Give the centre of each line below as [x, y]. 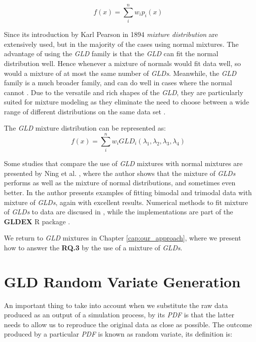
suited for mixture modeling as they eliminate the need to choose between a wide [127, 102]
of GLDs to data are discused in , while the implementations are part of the [119, 212]
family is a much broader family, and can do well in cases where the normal [118, 83]
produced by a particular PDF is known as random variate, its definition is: [118, 334]
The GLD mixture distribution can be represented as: [85, 128]
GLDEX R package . [37, 221]
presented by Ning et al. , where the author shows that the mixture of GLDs [120, 173]
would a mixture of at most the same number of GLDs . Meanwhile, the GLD [120, 73]
